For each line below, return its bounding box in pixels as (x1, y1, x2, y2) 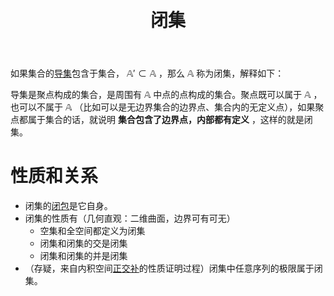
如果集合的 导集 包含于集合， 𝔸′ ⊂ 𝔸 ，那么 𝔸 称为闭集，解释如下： (10, 67, 285, 80)
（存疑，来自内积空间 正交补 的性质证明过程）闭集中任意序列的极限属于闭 (24, 262, 323, 275)
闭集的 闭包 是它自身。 (24, 200, 113, 212)
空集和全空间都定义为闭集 (39, 225, 146, 237)
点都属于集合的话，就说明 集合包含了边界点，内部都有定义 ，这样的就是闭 (10, 114, 313, 126)
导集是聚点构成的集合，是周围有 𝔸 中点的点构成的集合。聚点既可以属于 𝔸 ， (10, 89, 323, 101)
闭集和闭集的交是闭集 (39, 237, 128, 250)
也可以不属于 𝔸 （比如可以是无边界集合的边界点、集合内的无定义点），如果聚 (10, 101, 325, 113)
